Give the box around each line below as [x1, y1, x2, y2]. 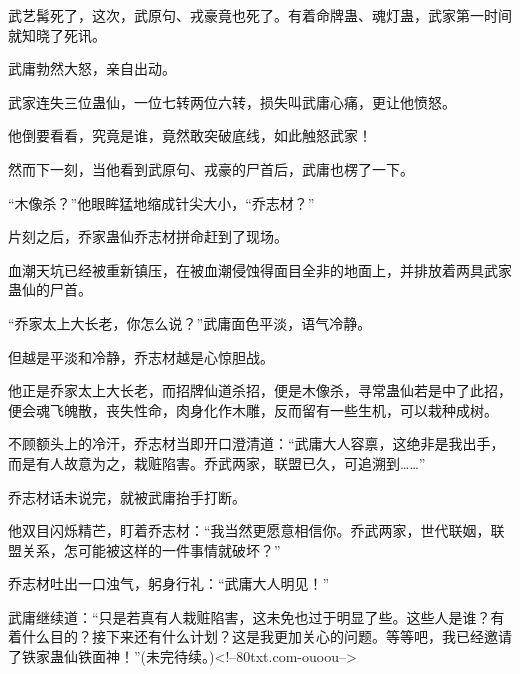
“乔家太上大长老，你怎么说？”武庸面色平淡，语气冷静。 [8, 312, 372, 333]
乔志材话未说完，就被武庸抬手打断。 [8, 486, 246, 507]
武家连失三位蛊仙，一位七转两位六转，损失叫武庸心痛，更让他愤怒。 [8, 91, 456, 112]
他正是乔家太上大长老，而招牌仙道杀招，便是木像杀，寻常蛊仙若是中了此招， [8, 380, 512, 401]
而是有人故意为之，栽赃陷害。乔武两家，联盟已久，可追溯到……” [8, 452, 426, 473]
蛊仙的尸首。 [8, 279, 92, 300]
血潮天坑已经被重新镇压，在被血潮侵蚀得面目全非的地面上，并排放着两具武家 [8, 259, 512, 280]
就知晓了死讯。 [8, 24, 106, 45]
